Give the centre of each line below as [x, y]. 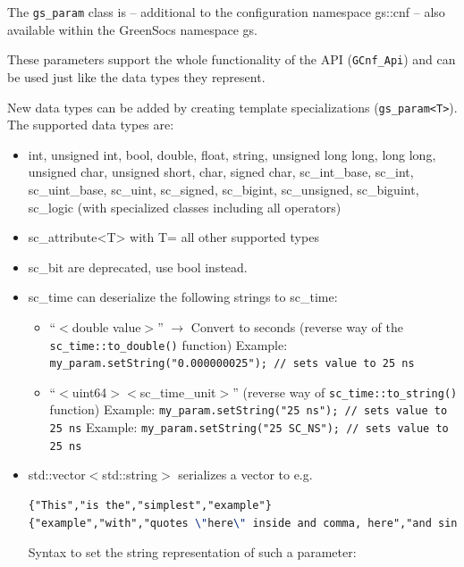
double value [106, 326]
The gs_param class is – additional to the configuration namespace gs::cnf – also [226, 12]
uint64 [89, 392]
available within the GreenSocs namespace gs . [132, 29]
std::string [130, 475]
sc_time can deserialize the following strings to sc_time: [183, 297]
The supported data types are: [91, 125]
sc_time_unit [178, 392]
